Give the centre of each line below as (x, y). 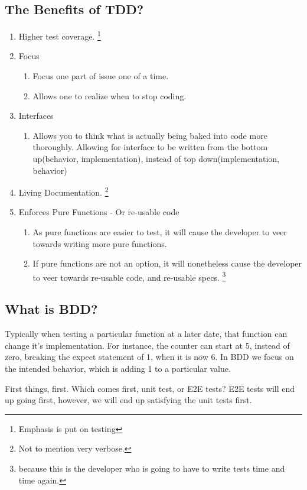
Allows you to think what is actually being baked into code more (150, 135)
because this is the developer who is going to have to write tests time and (152, 468)
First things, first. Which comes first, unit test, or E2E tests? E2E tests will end (150, 388)
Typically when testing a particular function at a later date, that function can (146, 334)
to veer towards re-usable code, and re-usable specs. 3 (129, 276)
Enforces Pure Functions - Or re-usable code (99, 212)
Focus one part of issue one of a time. (101, 76)
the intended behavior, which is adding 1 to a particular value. (118, 369)
